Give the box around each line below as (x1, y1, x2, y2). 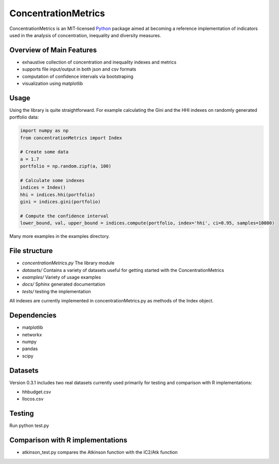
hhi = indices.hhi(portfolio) (20, 192, 96, 198)
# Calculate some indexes (20, 178, 85, 183)
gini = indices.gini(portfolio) (20, 199, 101, 205)
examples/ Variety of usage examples (22, 274, 101, 281)
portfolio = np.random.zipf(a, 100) (20, 163, 112, 169)
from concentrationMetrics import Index (20, 135, 122, 141)
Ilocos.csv (22, 396, 44, 402)
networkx (22, 331, 42, 337)
